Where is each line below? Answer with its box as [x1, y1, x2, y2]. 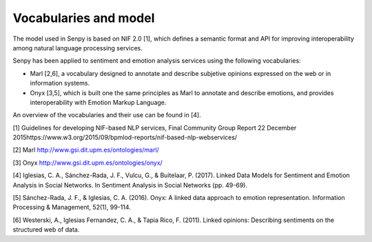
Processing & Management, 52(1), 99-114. [12, 203, 131, 212]
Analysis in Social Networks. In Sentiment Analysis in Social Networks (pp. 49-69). [12, 181, 248, 189]
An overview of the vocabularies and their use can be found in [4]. [12, 111, 201, 119]
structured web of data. [12, 225, 80, 234]
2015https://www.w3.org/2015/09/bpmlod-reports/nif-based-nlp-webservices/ [12, 133, 238, 141]
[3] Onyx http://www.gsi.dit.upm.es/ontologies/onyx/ [12, 159, 163, 167]
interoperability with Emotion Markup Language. [30, 98, 167, 106]
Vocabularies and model [12, 10, 155, 26]
